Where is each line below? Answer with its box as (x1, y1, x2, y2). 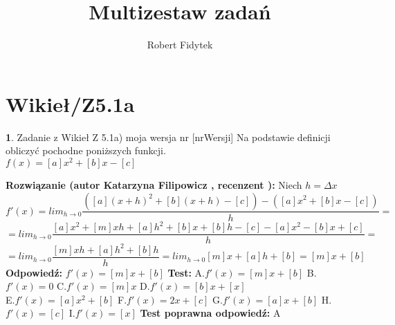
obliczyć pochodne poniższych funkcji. (6, 143, 166, 158)
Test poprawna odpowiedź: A (140, 306, 281, 320)
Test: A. (167, 265, 205, 279)
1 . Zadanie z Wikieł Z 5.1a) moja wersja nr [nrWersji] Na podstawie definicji (6, 129, 331, 144)
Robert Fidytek (147, 37, 213, 52)
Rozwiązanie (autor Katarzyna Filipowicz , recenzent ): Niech (6, 177, 302, 192)
